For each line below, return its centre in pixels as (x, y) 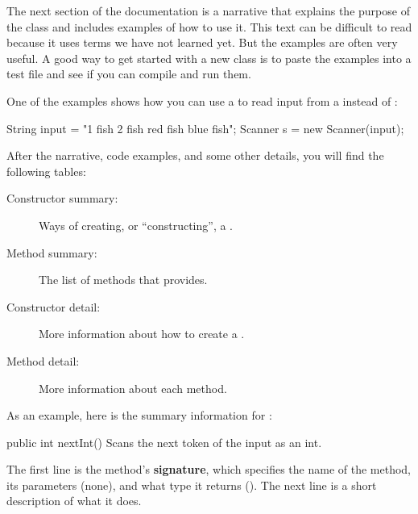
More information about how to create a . (142, 334)
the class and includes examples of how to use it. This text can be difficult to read (209, 26)
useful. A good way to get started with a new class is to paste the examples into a (209, 58)
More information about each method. (133, 388)
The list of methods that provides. (123, 280)
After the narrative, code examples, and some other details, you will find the (195, 155)
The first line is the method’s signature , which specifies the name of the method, (209, 469)
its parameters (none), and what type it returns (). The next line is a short (192, 485)
